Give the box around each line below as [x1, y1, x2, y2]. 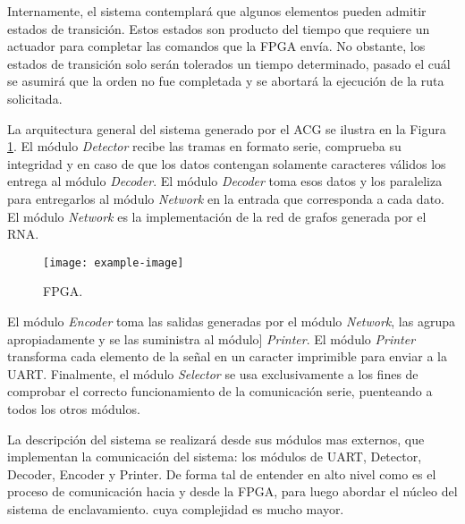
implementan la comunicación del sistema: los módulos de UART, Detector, [7, 447, 422, 466]
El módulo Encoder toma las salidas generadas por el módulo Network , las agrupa [7, 311, 455, 330]
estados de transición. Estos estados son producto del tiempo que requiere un [7, 19, 430, 38]
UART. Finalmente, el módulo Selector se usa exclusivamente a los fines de [7, 364, 418, 383]
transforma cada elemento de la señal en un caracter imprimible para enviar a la [7, 347, 447, 366]
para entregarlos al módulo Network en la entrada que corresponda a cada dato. [7, 189, 444, 207]
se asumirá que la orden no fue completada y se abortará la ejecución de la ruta [7, 72, 444, 90]
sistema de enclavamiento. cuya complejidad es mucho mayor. [7, 499, 344, 518]
